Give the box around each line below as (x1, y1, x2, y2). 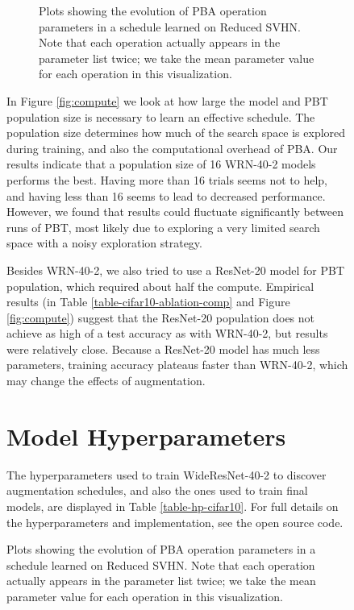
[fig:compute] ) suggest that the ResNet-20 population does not (6, 309, 315, 326)
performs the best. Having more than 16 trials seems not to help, (6, 171, 327, 188)
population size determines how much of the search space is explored (6, 124, 346, 141)
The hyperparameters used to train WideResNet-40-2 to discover (6, 466, 327, 483)
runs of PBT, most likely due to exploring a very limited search (6, 218, 320, 235)
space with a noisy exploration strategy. (6, 234, 202, 251)
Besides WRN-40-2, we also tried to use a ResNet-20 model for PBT (6, 261, 345, 278)
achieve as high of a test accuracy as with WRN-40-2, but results (6, 325, 328, 342)
